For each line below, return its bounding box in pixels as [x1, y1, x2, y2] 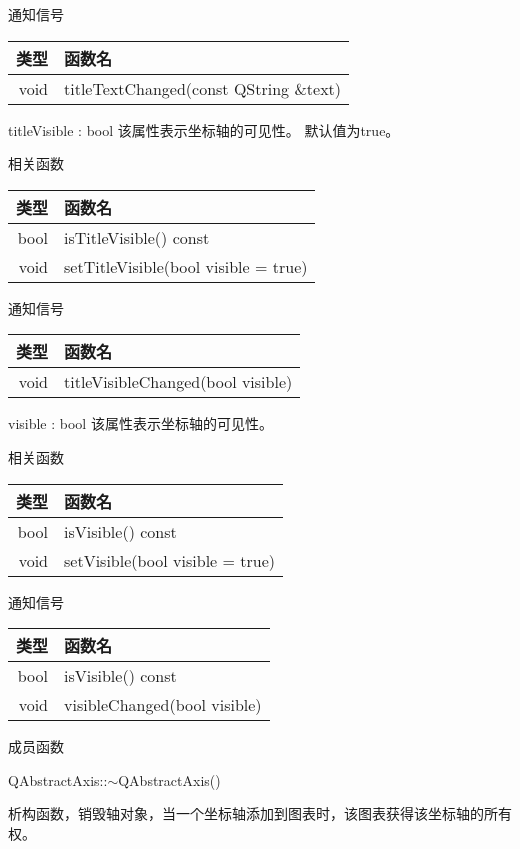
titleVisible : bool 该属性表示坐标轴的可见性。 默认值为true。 [8, 119, 400, 140]
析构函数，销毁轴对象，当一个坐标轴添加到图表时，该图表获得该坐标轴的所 [8, 803, 498, 824]
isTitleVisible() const [64, 225, 210, 249]
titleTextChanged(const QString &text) [64, 76, 342, 100]
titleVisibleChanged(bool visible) [64, 370, 293, 394]
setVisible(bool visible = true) [64, 548, 276, 572]
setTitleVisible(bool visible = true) [64, 254, 308, 278]
